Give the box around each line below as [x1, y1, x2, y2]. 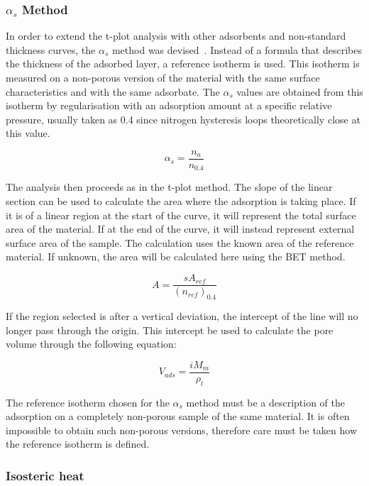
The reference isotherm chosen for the [6, 394, 170, 409]
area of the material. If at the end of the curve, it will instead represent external [6, 221, 355, 236]
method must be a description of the [186, 394, 345, 409]
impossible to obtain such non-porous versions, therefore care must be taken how [6, 422, 357, 437]
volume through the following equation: [6, 336, 177, 351]
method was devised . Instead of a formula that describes [111, 42, 362, 57]
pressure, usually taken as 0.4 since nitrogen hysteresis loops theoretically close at [6, 111, 360, 126]
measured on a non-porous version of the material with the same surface [6, 70, 320, 84]
